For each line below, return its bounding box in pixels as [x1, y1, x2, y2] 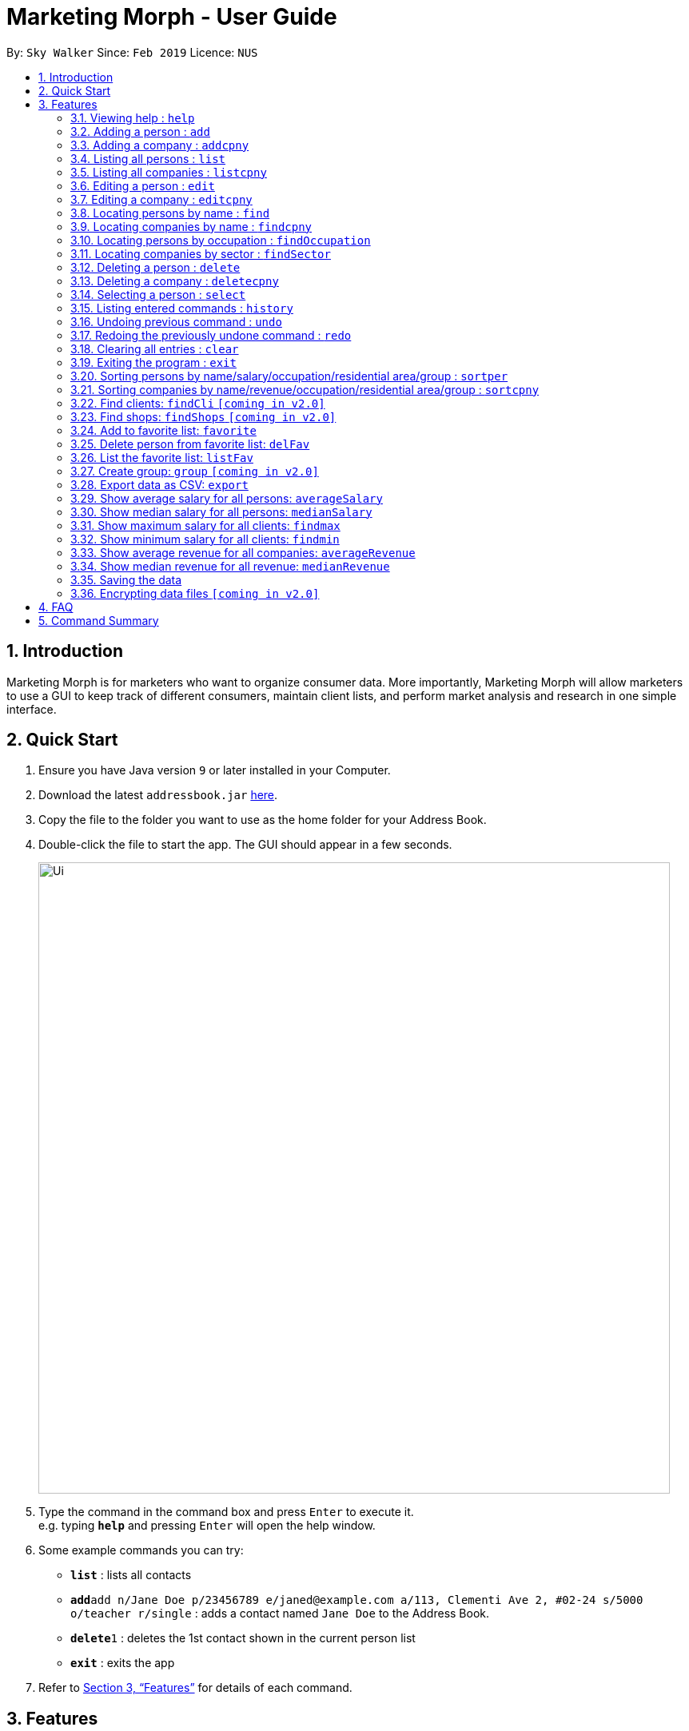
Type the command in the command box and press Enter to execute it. [38, 1505, 414, 1519]
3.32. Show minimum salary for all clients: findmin [70, 531, 340, 546]
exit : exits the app [70, 1656, 175, 1670]
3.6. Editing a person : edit [70, 178, 215, 193]
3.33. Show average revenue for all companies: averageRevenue [70, 545, 416, 559]
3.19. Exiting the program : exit [70, 355, 237, 369]
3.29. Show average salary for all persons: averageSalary [70, 491, 383, 505]
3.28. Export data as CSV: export [70, 477, 249, 491]
